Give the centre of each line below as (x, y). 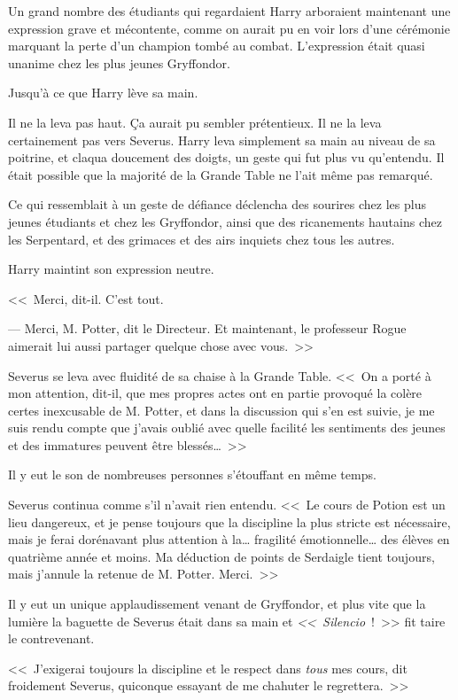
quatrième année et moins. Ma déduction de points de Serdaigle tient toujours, (221, 556)
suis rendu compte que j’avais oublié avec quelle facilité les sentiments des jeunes (227, 428)
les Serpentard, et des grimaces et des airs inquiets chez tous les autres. (202, 239)
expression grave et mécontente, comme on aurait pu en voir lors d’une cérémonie (229, 28)
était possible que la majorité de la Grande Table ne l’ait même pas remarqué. (221, 174)
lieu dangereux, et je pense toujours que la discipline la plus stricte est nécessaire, (229, 521)
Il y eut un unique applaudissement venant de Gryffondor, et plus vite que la (217, 604)
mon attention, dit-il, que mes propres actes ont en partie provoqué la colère (215, 393)
